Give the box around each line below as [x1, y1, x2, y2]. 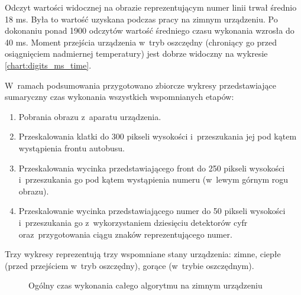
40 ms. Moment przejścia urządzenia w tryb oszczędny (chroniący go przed [5, 35, 277, 48]
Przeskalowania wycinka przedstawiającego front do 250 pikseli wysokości [18, 161, 285, 174]
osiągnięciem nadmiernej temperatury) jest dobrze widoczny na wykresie [5, 47, 268, 60]
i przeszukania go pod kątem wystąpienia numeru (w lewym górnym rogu [18, 173, 289, 186]
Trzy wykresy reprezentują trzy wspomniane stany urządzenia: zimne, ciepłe [5, 248, 281, 260]
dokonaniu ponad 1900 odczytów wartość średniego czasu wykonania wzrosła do [5, 24, 294, 37]
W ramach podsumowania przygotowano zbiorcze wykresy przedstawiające [5, 79, 276, 91]
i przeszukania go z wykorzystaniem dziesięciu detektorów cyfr [18, 216, 248, 228]
